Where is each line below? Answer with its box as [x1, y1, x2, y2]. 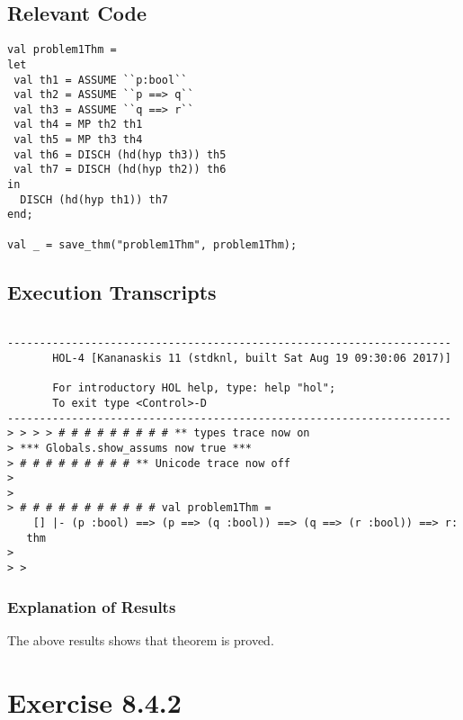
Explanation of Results [7, 595, 176, 617]
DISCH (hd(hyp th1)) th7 [20, 193, 168, 206]
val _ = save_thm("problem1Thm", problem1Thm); [7, 238, 298, 251]
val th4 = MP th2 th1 [13, 118, 143, 131]
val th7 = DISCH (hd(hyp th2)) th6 [13, 163, 227, 176]
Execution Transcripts [7, 277, 217, 305]
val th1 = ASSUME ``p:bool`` [13, 73, 188, 86]
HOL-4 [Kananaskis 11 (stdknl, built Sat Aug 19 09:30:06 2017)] [52, 351, 451, 364]
